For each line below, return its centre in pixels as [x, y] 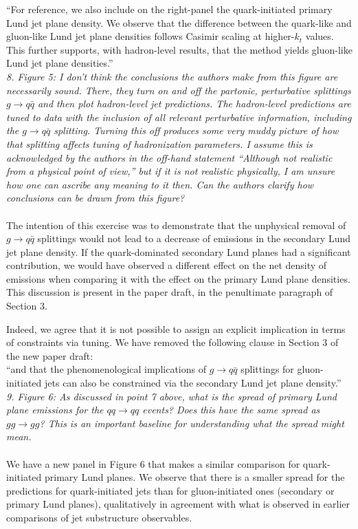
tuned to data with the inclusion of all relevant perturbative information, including [179, 117]
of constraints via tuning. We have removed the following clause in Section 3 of [172, 342]
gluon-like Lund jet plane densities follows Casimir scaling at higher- [150, 36]
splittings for [267, 369]
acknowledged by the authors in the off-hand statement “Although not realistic [169, 157]
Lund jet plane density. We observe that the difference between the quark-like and [179, 22]
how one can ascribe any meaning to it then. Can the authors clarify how [160, 184]
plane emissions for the [55, 410]
